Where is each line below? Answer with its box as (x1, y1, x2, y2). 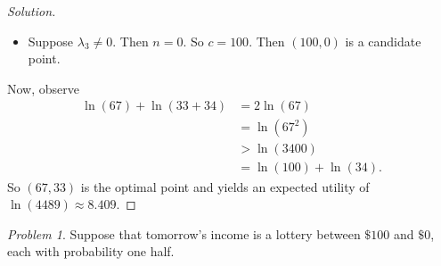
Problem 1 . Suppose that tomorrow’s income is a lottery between (7, 224, 361, 243)
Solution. (7, 2, 56, 20)
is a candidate (345, 31, 421, 50)
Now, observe (7, 79, 79, 97)
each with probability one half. (7, 242, 175, 261)
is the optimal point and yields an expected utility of (80, 177, 370, 195)
